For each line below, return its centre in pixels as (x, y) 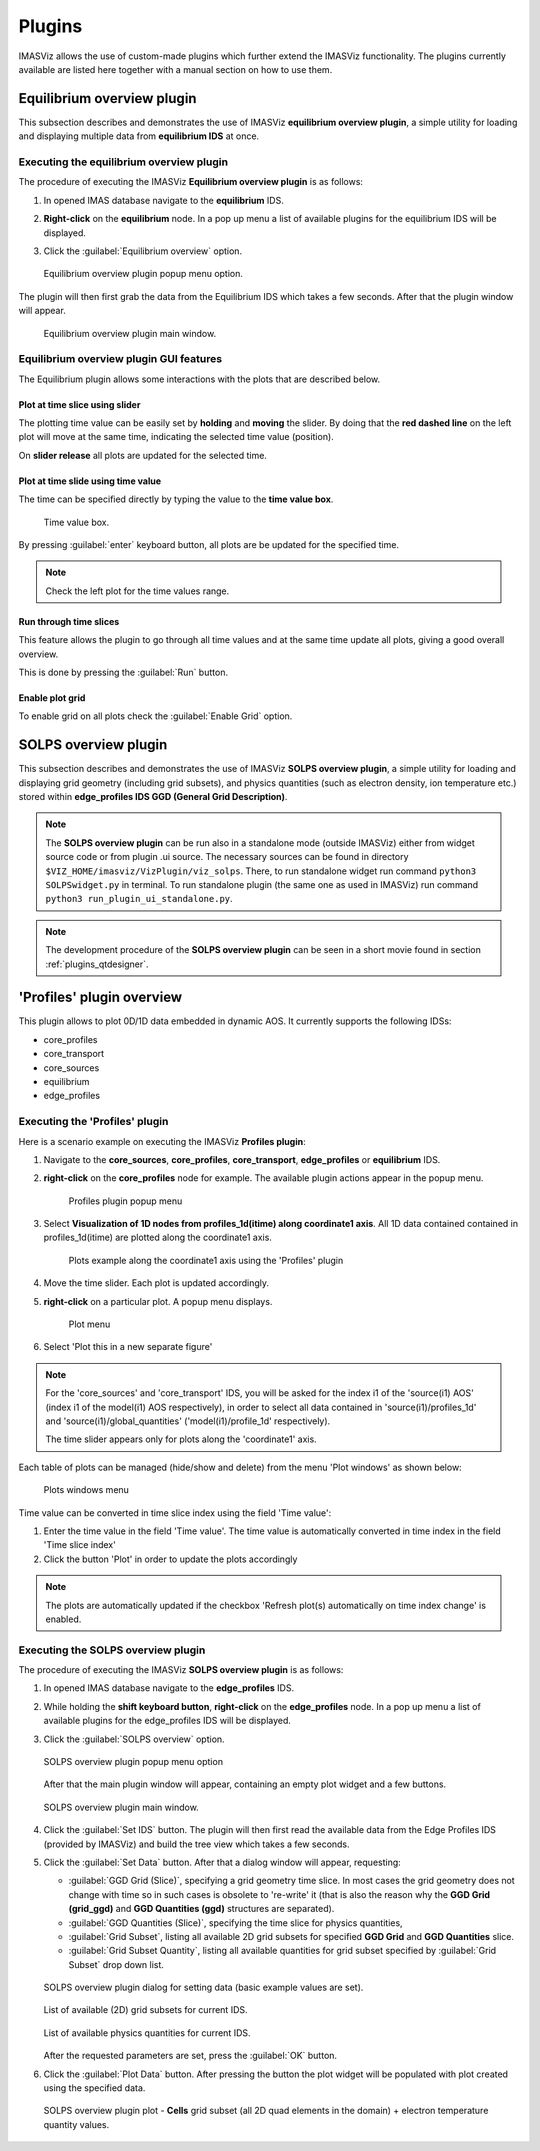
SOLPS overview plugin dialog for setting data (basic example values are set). (203, 1987)
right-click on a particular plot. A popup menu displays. (158, 1301)
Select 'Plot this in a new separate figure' (128, 1347)
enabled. (63, 1619)
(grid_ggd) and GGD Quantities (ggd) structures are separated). (201, 1909)
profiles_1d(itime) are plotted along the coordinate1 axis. (157, 1237)
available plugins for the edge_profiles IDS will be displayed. (167, 1721)
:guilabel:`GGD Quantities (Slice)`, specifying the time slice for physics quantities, (236, 1922)
